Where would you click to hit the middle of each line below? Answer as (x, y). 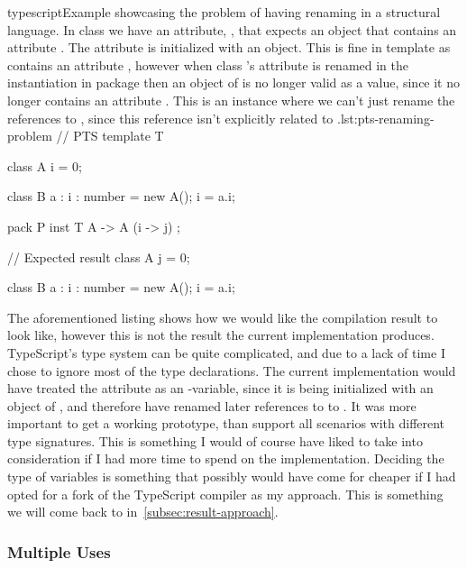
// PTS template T (110, 136)
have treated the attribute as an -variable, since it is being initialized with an (220, 388)
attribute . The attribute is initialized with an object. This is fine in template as (229, 47)
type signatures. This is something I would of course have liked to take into (215, 440)
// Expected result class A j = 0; (99, 257)
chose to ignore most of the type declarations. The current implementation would (232, 370)
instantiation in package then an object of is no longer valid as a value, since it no (234, 82)
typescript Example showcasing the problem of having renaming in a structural (224, 12)
